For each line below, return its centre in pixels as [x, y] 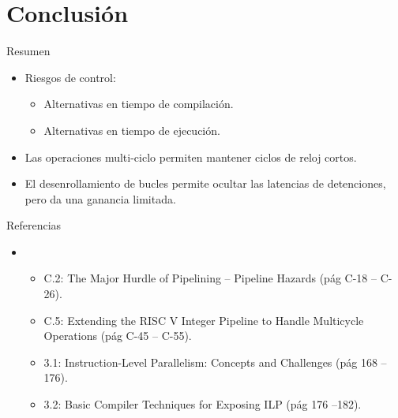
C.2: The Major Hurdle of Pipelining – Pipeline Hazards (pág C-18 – [210, 278]
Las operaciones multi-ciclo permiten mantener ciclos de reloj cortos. [191, 157]
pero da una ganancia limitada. [100, 198]
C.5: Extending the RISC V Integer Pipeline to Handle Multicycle [204, 320]
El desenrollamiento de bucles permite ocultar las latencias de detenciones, [205, 183]
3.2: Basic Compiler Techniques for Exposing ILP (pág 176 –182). [203, 404]
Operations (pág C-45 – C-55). [118, 336]
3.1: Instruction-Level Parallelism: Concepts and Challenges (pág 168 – [215, 362]
